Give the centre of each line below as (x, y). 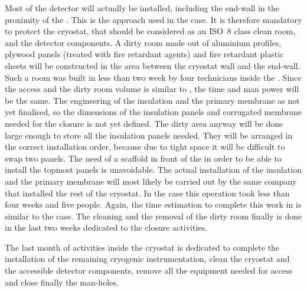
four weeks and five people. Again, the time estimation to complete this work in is (153, 204)
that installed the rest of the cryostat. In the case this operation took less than (147, 193)
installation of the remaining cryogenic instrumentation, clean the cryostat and (147, 259)
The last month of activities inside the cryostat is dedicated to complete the (142, 247)
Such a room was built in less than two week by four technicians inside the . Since (153, 77)
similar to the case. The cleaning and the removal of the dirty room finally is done (153, 216)
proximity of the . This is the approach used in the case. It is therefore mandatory (153, 19)
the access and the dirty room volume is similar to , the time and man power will (152, 89)
